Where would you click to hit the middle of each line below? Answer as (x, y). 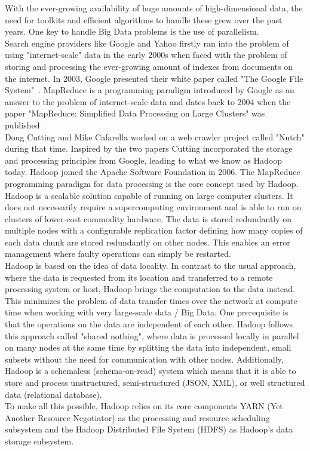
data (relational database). (53, 394)
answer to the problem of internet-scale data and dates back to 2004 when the (148, 101)
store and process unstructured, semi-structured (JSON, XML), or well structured (155, 382)
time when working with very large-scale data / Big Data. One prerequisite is (147, 312)
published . (26, 125)
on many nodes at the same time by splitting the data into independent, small (148, 347)
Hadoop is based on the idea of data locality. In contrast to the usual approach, (151, 266)
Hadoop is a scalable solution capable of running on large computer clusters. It (149, 195)
